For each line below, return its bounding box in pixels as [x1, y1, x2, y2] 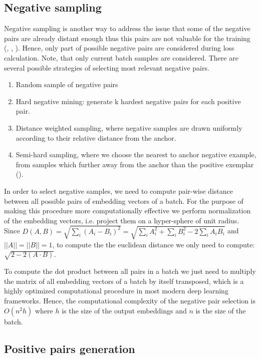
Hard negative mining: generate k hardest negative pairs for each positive [16, 96, 241, 106]
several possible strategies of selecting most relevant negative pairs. [4, 62, 209, 73]
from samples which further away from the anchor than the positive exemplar [16, 159, 254, 169]
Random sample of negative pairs [16, 79, 118, 90]
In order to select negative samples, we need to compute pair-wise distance [4, 185, 233, 196]
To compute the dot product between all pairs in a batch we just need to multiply [4, 266, 256, 276]
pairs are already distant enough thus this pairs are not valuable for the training [4, 33, 250, 43]
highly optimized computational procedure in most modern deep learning [4, 285, 228, 296]
